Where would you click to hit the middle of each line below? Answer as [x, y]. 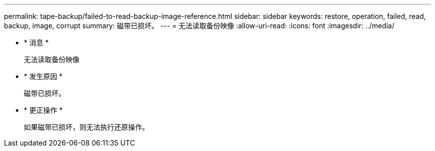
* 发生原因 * [43, 76]
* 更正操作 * [43, 110]
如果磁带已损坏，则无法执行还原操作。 [86, 127]
